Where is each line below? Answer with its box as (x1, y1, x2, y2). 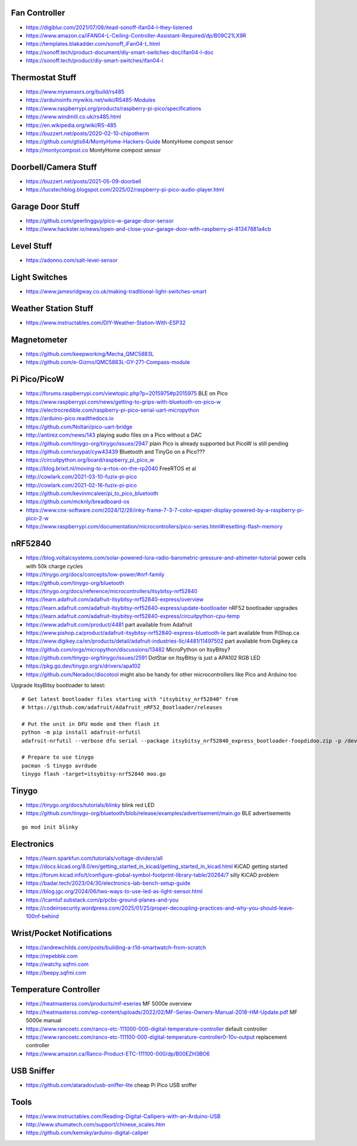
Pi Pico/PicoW (11, 374, 65, 384)
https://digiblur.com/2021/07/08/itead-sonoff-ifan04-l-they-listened (26, 24, 193, 31)
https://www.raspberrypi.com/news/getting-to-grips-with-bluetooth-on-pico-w (26, 398, 221, 405)
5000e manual (26, 1017, 62, 1024)
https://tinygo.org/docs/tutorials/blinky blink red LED (26, 801, 155, 809)
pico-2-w (26, 515, 49, 522)
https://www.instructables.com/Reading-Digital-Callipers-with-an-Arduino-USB (26, 1113, 221, 1120)
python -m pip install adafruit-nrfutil (21, 729, 141, 736)
